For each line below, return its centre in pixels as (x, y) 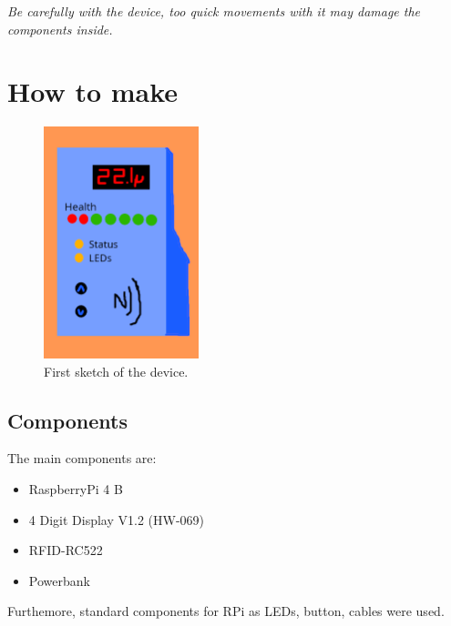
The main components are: (82, 458)
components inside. (60, 29)
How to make (93, 91)
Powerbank (59, 580)
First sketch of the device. (116, 371)
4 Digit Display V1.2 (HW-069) (116, 519)
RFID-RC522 (66, 550)
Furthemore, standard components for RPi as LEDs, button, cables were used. (226, 611)
